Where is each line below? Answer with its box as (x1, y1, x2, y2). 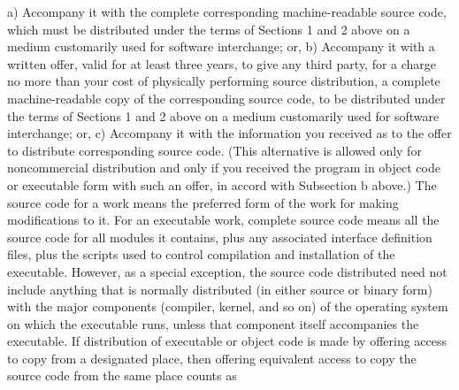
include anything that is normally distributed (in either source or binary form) (7, 279, 432, 298)
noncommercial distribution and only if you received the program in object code (7, 158, 440, 177)
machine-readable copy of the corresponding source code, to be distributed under (7, 88, 446, 107)
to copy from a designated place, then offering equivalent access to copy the (7, 348, 417, 367)
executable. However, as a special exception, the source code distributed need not (7, 262, 448, 280)
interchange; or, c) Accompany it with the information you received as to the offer (7, 124, 452, 142)
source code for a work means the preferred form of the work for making (7, 193, 399, 211)
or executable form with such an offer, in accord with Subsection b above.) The (7, 175, 437, 194)
